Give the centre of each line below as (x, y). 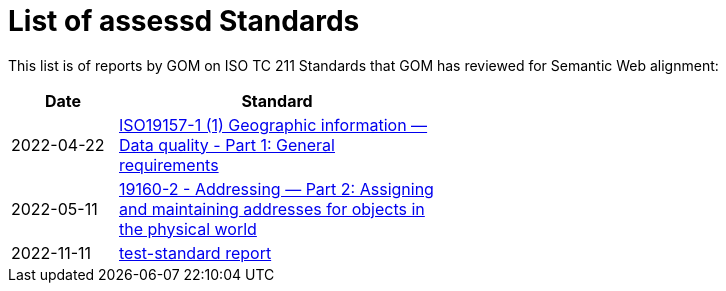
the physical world (188, 228)
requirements (169, 164)
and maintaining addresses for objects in (272, 208)
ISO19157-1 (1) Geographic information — (273, 124)
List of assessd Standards (184, 21)
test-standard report (195, 252)
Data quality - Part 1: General (227, 144)
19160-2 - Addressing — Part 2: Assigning (276, 188)
